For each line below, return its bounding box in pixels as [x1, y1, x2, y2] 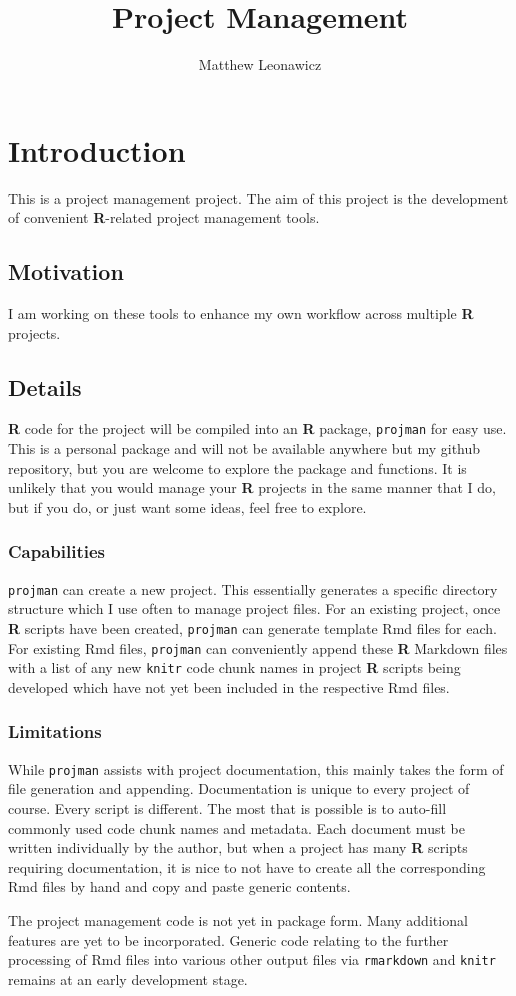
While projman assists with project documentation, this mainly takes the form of [8, 758, 504, 779]
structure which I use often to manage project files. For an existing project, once [8, 598, 501, 619]
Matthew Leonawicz [198, 54, 322, 75]
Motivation [8, 256, 124, 287]
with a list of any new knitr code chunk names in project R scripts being [8, 657, 461, 678]
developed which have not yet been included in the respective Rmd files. [8, 676, 450, 697]
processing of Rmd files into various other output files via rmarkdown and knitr [8, 949, 496, 970]
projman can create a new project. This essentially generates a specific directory [8, 578, 498, 599]
